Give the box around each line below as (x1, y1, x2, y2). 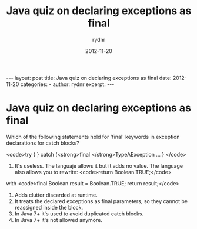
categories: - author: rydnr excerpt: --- (20, 81, 115, 88)
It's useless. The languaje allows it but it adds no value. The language (14, 162, 183, 169)
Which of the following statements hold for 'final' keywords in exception (6, 133, 181, 140)
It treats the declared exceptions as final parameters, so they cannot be (14, 197, 188, 204)
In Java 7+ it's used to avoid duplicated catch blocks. (14, 210, 144, 217)
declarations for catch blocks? (6, 140, 79, 147)
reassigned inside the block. (14, 204, 84, 211)
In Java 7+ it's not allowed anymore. (14, 216, 103, 223)
